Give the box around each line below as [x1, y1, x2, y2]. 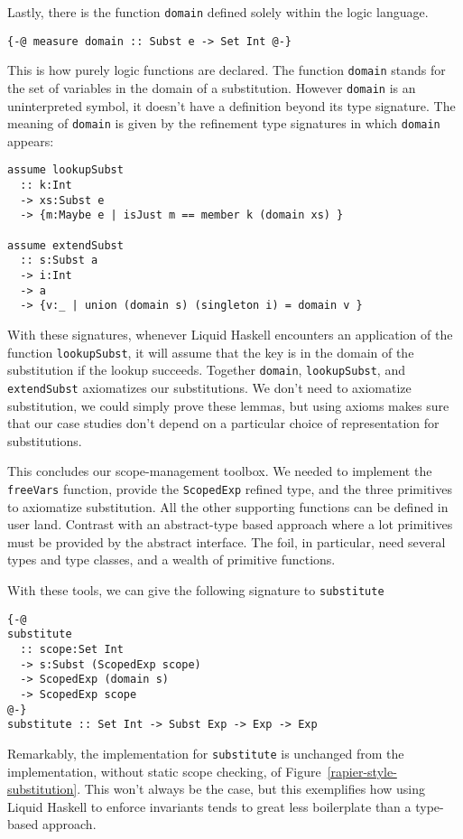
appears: [7, 131, 54, 150]
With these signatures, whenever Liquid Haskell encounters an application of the [7, 325, 453, 344]
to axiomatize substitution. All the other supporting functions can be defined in [7, 497, 449, 516]
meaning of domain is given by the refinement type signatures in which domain [7, 114, 440, 133]
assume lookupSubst [7, 163, 124, 177]
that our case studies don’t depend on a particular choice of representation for [7, 414, 440, 433]
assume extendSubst [7, 238, 124, 252]
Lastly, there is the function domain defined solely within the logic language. [7, 3, 429, 21]
